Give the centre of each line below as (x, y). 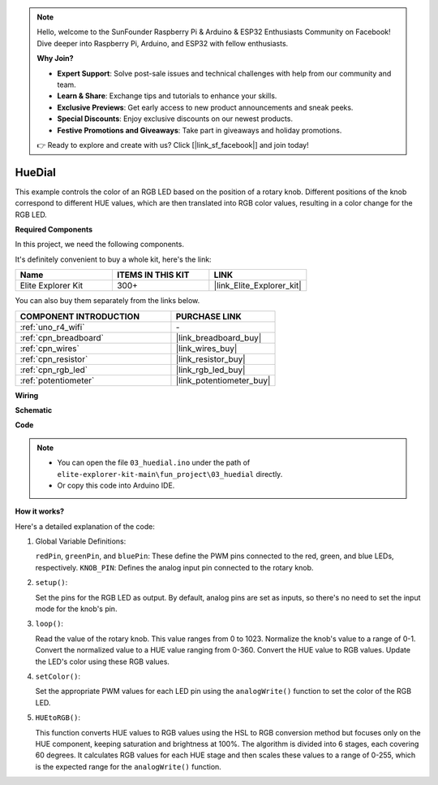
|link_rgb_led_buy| (210, 370)
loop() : (49, 624)
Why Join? (55, 59)
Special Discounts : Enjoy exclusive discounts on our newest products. (175, 119)
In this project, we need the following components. (99, 245)
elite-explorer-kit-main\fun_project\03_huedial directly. (170, 474)
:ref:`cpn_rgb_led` (54, 370)
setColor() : (58, 676)
